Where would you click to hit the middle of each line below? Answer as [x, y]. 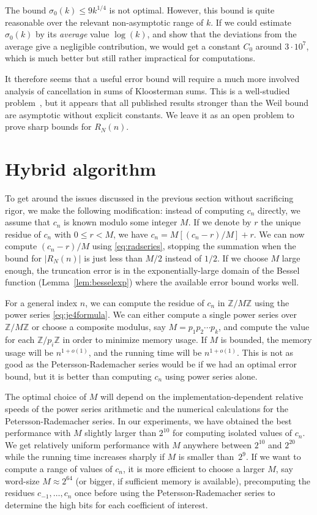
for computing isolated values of [233, 433]
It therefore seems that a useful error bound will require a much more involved [152, 78]
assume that [28, 222]
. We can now [279, 234]
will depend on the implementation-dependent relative [202, 397]
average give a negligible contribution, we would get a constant [123, 46]
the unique [281, 222]
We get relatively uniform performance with [87, 444]
